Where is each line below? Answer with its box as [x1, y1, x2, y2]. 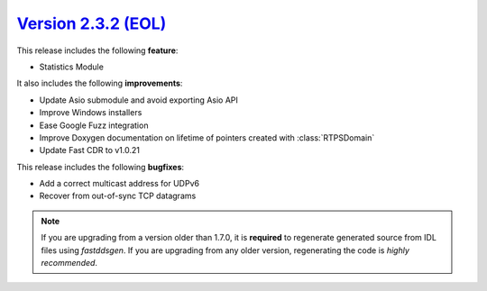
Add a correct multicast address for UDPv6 [39, 178, 200, 189]
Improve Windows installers [39, 107, 142, 118]
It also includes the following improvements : [16, 77, 183, 89]
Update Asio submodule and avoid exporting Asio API [39, 95, 239, 105]
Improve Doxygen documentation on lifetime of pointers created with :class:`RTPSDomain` [39, 132, 375, 143]
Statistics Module [39, 61, 104, 72]
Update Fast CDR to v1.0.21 [39, 145, 140, 156]
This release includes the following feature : [16, 45, 179, 56]
